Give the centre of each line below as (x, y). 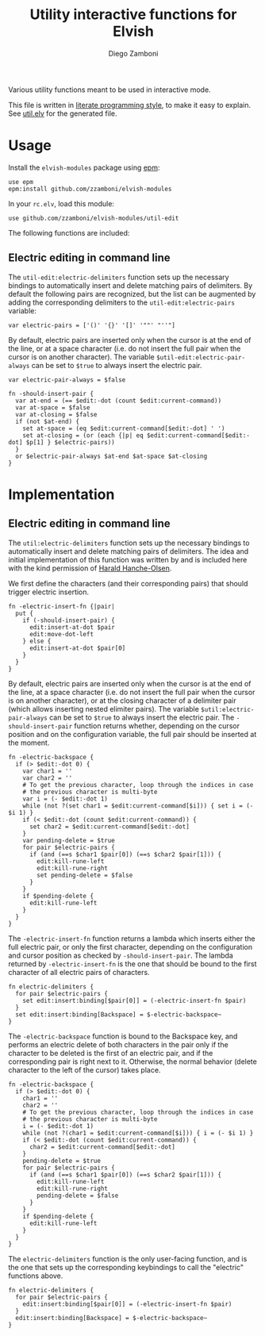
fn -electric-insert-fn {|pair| (61, 606)
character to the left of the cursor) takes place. (84, 1069)
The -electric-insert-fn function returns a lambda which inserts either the (132, 939)
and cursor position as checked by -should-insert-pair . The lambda (121, 955)
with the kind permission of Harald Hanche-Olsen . (90, 568)
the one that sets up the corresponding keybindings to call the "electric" (126, 1267)
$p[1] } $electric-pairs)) (70, 442)
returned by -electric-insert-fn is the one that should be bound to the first (132, 964)
